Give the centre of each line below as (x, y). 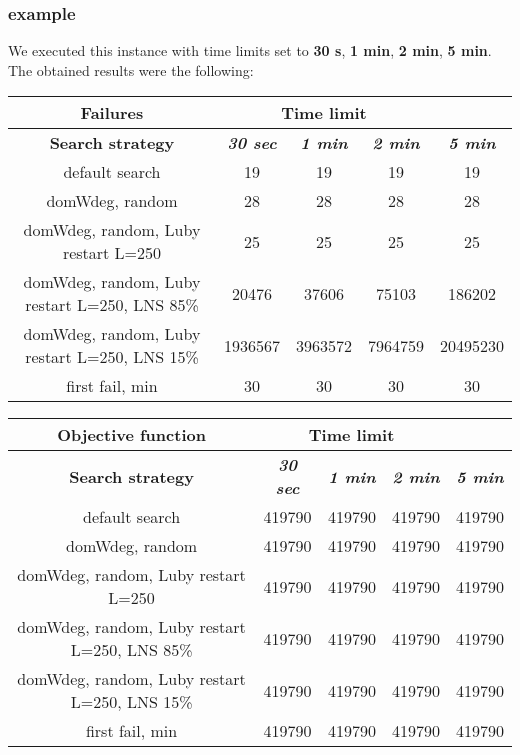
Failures (112, 113)
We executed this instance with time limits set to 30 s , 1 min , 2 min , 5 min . (250, 50)
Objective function (131, 435)
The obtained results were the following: (131, 69)
